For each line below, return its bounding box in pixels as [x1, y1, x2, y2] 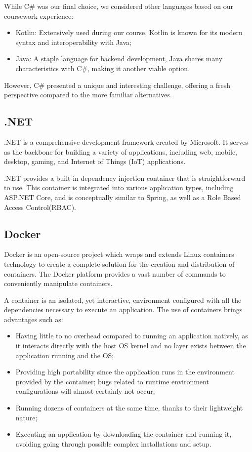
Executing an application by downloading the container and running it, [15, 429, 232, 439]
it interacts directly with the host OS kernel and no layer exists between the [15, 340, 246, 351]
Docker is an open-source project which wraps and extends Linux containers [4, 249, 234, 259]
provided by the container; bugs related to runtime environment [15, 376, 209, 386]
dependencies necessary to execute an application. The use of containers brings [4, 304, 243, 315]
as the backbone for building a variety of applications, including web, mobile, [4, 146, 238, 157]
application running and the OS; [15, 350, 114, 360]
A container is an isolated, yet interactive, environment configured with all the [4, 294, 242, 305]
